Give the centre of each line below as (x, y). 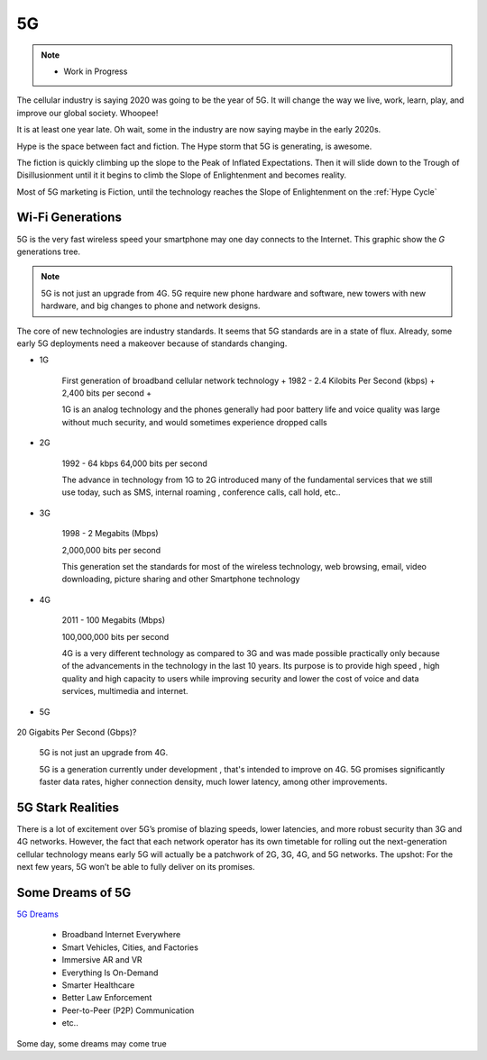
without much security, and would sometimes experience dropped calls (195, 422)
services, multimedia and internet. (125, 691)
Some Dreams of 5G (74, 892)
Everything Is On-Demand (110, 973)
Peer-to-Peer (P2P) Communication (128, 1010)
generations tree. (49, 251)
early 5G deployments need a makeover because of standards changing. (152, 343)
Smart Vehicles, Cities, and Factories (130, 947)
